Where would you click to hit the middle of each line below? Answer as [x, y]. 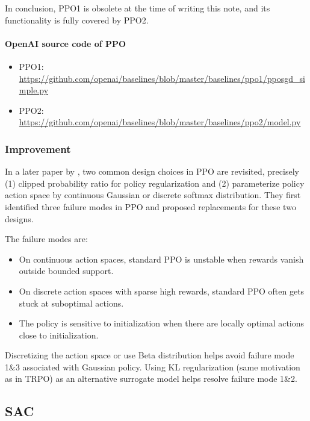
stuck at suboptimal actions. [71, 303]
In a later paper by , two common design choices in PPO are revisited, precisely [152, 171]
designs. [19, 218]
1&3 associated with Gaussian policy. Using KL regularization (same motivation [153, 366]
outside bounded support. [66, 271]
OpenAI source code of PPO [66, 43]
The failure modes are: [46, 239]
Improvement [38, 148]
